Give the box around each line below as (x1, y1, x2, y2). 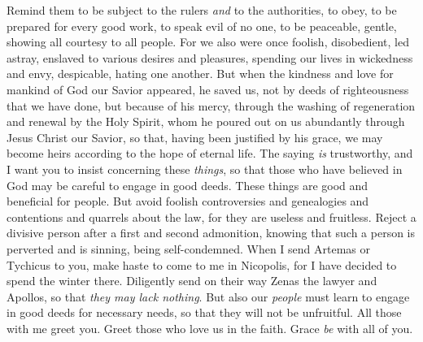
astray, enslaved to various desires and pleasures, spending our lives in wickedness (7, 49, 413, 66)
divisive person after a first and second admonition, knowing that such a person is (7, 224, 415, 241)
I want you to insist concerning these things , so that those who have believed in (7, 160, 403, 177)
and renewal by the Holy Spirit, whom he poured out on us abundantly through (7, 113, 405, 130)
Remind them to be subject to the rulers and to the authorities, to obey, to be (7, 2, 397, 18)
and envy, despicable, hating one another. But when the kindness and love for (7, 65, 394, 82)
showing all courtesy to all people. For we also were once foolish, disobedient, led (7, 33, 409, 50)
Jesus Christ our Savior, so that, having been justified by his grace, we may (7, 128, 383, 145)
